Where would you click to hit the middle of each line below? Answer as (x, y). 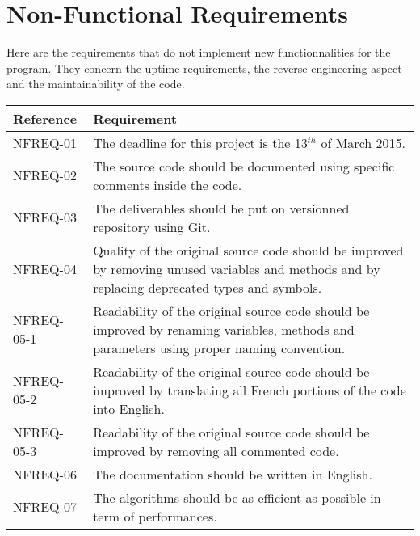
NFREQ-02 (45, 175)
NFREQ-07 (45, 507)
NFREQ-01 (45, 142)
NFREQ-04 (45, 268)
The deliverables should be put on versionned (221, 208)
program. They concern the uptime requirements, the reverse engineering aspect (204, 68)
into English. (129, 408)
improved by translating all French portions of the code (250, 390)
